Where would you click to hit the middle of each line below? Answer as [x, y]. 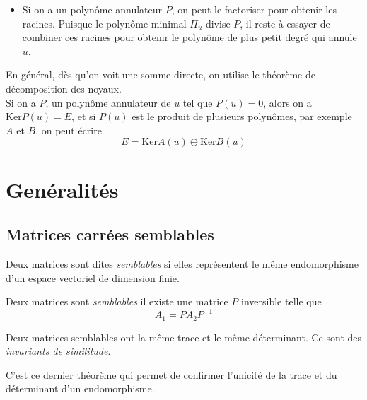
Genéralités [62, 189]
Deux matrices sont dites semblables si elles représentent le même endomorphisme [182, 263]
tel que [198, 102]
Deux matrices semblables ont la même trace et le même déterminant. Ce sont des [184, 337]
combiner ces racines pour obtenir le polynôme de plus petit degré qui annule [190, 37]
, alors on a [287, 102]
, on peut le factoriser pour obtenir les [254, 9]
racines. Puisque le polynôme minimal [104, 23]
